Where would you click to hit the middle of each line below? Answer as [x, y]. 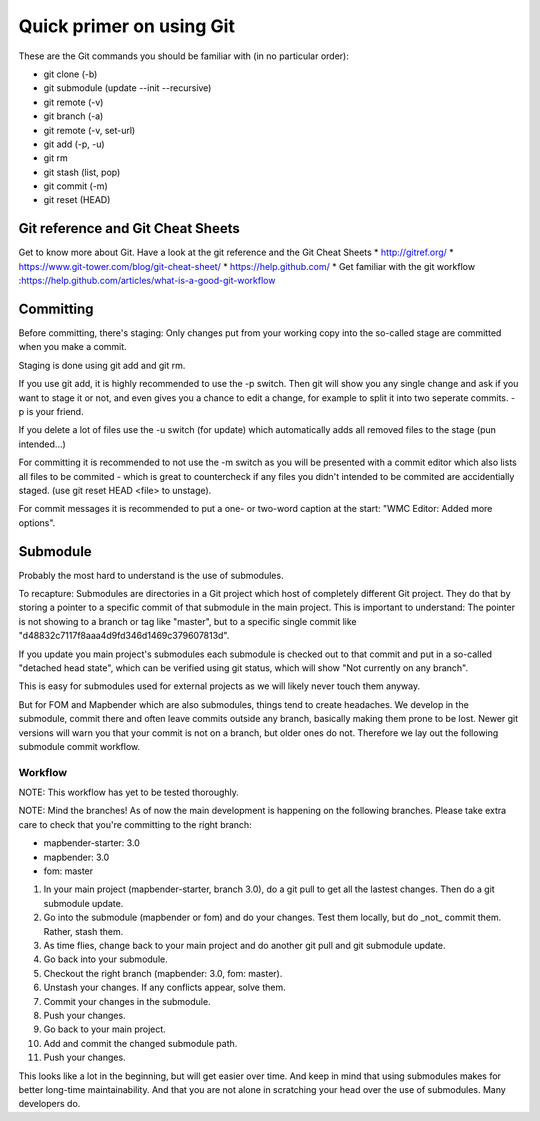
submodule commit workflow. [79, 746]
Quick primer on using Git [126, 26]
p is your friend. [51, 411]
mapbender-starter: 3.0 [91, 843]
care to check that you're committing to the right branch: [135, 824]
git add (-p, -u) [74, 144]
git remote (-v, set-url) [89, 130]
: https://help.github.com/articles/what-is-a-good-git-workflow [147, 281]
